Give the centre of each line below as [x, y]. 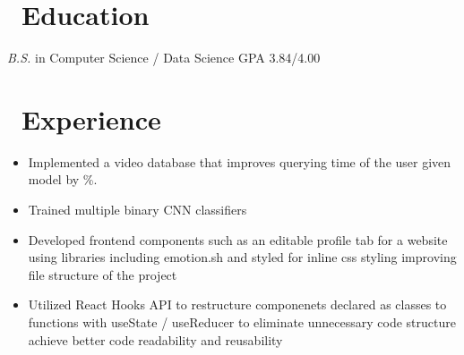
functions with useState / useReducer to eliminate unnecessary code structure [242, 322]
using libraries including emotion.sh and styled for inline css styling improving [242, 257]
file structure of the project [103, 274]
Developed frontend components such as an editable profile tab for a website [238, 239]
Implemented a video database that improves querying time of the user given [240, 161]
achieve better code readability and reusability [155, 339]
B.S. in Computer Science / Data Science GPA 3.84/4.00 [164, 58]
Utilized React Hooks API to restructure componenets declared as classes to [237, 304]
